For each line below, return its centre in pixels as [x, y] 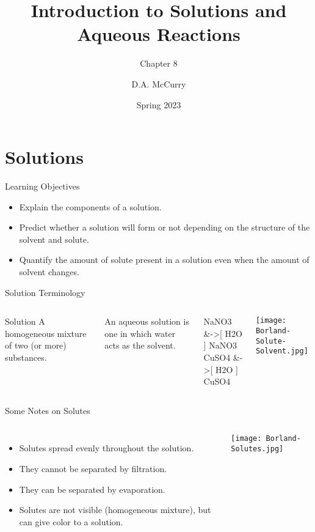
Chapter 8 [159, 63]
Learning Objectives [42, 186]
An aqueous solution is [147, 321]
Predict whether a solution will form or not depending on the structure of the [165, 227]
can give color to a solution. [71, 521]
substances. [26, 357]
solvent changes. [49, 272]
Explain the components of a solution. [90, 206]
